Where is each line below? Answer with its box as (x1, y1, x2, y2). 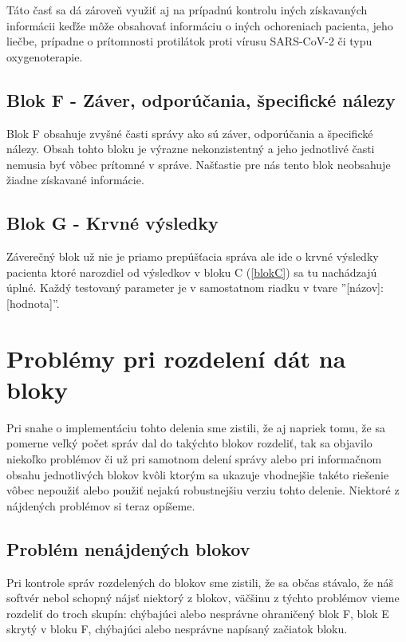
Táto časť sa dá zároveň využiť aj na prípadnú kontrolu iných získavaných (6, 2, 368, 18)
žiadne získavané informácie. (6, 171, 144, 188)
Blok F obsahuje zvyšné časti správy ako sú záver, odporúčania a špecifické (6, 124, 373, 141)
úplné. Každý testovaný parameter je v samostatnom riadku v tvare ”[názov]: (6, 279, 384, 296)
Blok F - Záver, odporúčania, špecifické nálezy (6, 87, 396, 112)
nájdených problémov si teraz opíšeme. (6, 497, 195, 514)
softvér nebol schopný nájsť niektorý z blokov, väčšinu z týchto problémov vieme (6, 589, 400, 606)
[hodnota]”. (6, 294, 60, 311)
